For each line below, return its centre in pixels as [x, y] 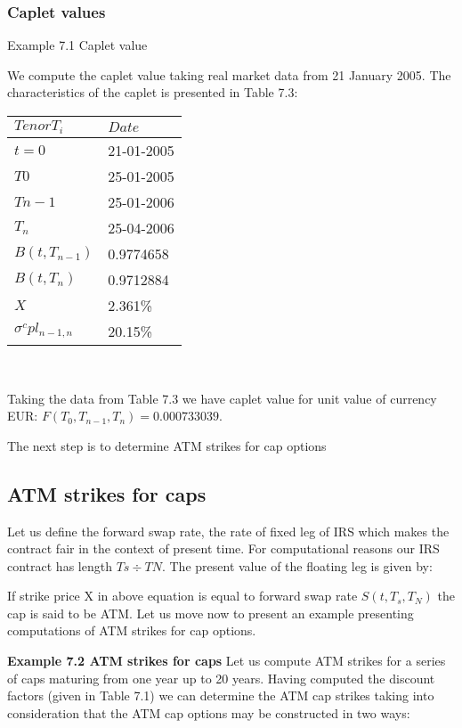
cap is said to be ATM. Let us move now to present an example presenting [211, 613]
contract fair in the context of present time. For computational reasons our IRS [223, 548]
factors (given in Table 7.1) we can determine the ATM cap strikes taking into [221, 695]
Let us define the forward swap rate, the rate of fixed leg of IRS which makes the [228, 531]
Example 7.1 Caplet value [77, 45]
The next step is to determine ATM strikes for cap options [167, 445]
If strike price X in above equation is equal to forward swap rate [182, 596]
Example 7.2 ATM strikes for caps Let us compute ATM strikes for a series [227, 661]
